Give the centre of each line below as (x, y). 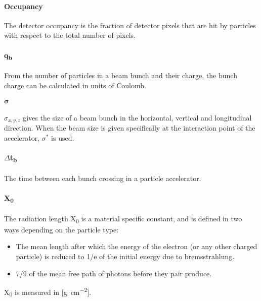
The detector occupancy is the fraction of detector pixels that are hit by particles (130, 25)
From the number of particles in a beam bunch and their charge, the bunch (121, 75)
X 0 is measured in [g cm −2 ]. (48, 292)
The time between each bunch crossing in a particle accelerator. (103, 178)
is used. (63, 137)
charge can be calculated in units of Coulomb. (75, 85)
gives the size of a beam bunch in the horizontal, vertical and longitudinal (137, 117)
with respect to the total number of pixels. (70, 35)
